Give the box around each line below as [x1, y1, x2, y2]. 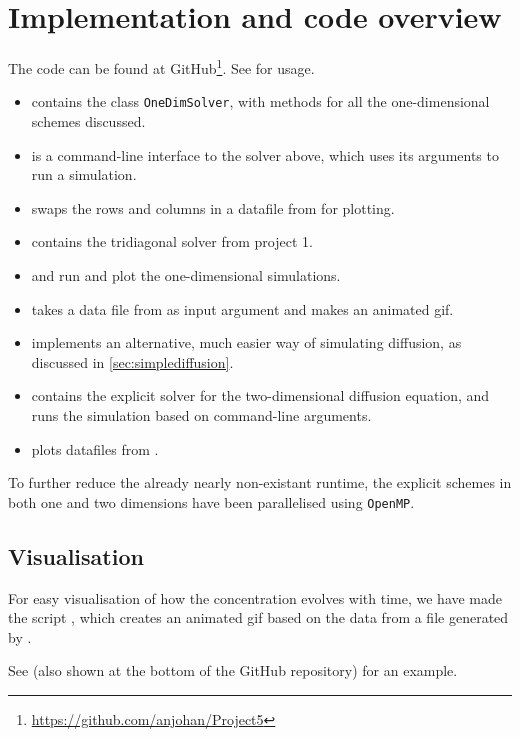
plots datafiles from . [31, 438, 159, 459]
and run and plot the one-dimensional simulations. [31, 265, 341, 285]
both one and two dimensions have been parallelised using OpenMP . [8, 491, 415, 512]
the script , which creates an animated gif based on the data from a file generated [8, 607, 509, 628]
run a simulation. [31, 164, 137, 185]
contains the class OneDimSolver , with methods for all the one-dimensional [31, 91, 490, 112]
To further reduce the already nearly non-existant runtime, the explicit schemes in [8, 472, 512, 493]
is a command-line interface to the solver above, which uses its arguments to [31, 144, 499, 165]
